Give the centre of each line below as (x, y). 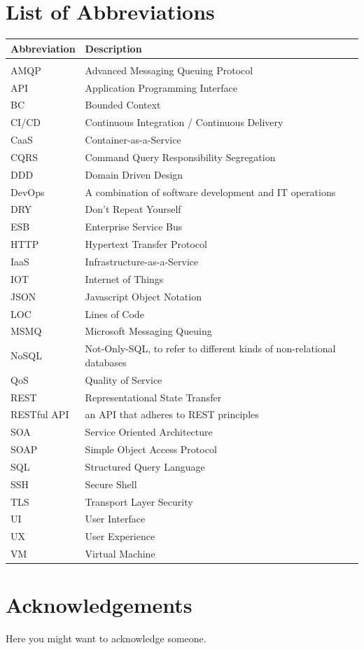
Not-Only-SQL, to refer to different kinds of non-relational (210, 348)
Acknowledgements (99, 605)
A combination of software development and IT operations (210, 192)
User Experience (120, 536)
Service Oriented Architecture (149, 432)
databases (106, 362)
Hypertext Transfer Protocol (146, 244)
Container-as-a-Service (133, 140)
